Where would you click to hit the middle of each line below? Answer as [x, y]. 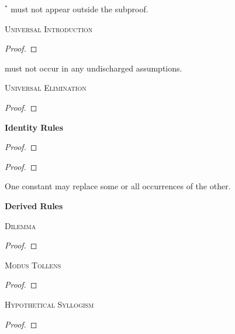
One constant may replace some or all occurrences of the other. [118, 186]
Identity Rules [34, 127]
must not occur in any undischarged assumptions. [94, 68]
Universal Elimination [46, 88]
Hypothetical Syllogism [49, 304]
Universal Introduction [49, 28]
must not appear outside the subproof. [80, 9]
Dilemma [20, 225]
